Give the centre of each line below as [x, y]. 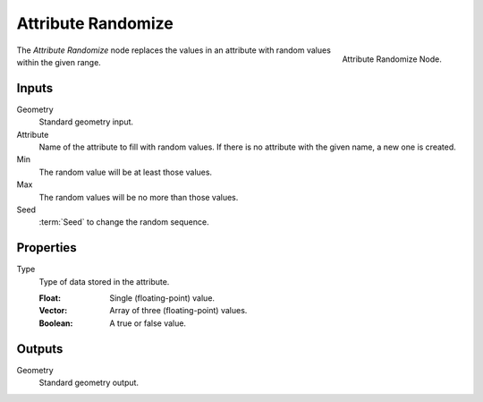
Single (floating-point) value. [162, 298]
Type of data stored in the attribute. [104, 281]
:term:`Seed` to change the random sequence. [124, 222]
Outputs [40, 349]
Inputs [35, 88]
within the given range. [59, 62]
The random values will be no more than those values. [139, 197]
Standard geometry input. [86, 122]
